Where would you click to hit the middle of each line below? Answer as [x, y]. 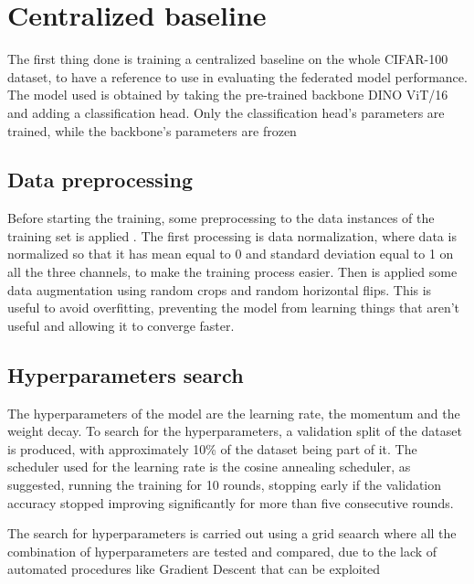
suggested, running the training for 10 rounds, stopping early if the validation [225, 485]
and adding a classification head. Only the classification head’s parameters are [226, 112]
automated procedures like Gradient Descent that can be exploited [194, 569]
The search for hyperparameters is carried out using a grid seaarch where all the [232, 533]
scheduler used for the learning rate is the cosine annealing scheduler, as [209, 467]
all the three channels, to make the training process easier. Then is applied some [232, 272]
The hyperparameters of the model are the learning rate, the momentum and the [234, 413]
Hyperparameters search [126, 374]
